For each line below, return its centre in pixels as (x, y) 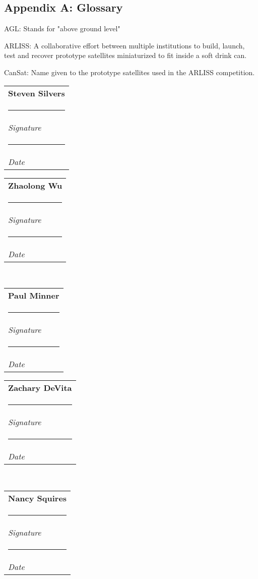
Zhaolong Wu (35, 185)
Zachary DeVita (40, 388)
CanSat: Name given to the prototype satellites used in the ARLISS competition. (130, 72)
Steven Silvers (37, 93)
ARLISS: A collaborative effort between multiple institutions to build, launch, (124, 45)
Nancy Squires (38, 498)
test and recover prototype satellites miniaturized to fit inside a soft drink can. (125, 55)
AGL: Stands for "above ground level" (62, 28)
